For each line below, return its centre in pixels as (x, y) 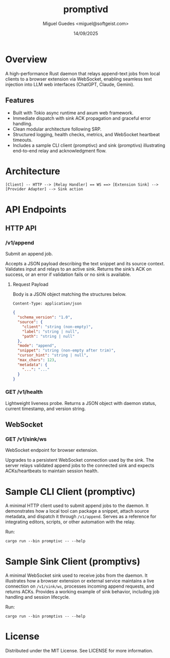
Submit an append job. (29, 254)
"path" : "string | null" (48, 336)
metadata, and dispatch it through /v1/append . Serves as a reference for (81, 517)
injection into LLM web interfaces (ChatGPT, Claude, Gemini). (70, 84)
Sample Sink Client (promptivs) (73, 561)
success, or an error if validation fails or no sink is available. (68, 274)
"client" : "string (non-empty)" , (58, 327)
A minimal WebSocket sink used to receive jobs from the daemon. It (77, 575)
